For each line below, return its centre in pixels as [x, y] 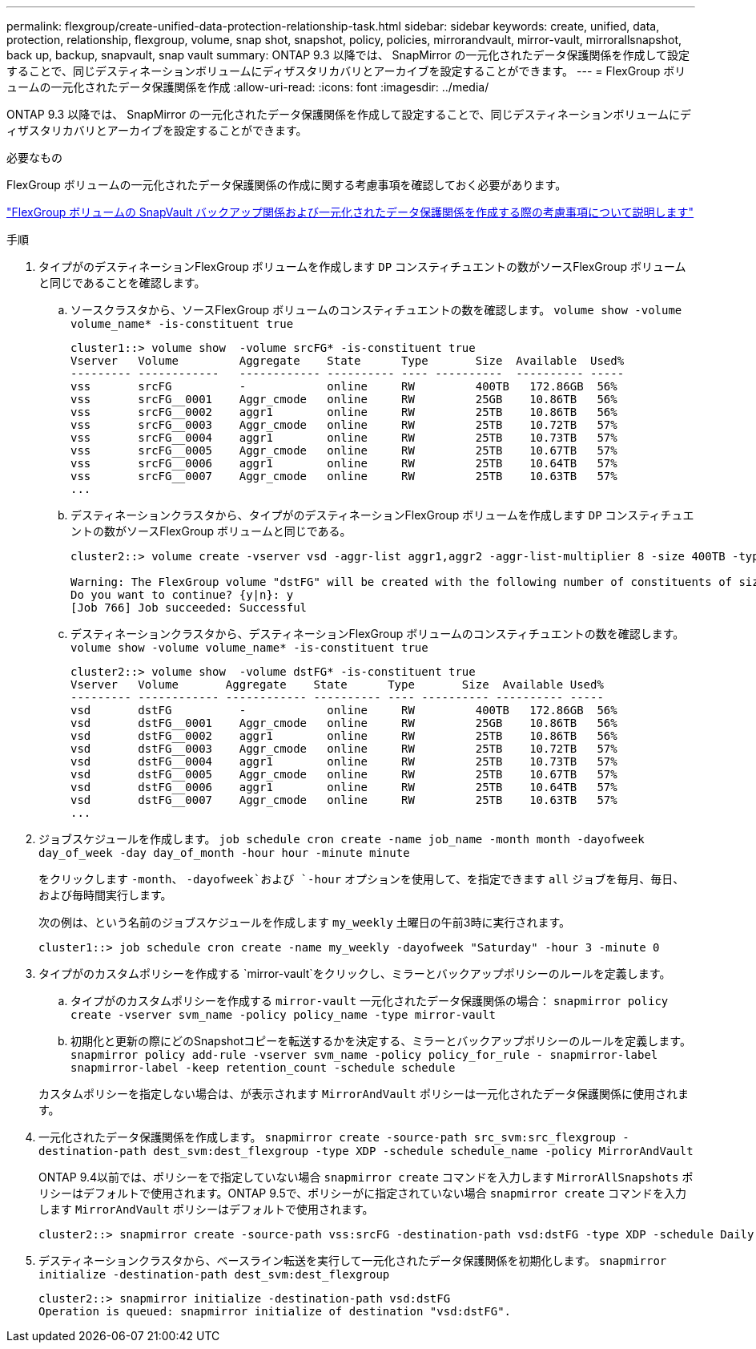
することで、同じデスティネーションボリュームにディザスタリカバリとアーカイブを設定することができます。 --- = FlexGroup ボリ [346, 71]
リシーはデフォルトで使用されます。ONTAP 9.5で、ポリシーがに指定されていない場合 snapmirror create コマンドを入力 [362, 1193]
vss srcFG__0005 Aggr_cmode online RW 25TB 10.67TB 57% [344, 450]
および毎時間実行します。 [105, 895]
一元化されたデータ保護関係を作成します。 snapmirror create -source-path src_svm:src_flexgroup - [334, 1137]
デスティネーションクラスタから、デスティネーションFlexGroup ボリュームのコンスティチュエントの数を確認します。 [378, 634]
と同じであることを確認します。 [122, 283]
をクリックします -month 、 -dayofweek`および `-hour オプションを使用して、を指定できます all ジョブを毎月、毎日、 [362, 879]
